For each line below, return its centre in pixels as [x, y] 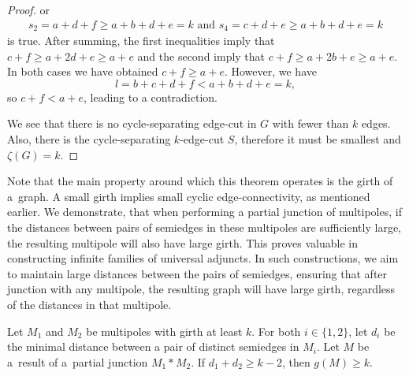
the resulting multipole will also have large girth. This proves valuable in [182, 242]
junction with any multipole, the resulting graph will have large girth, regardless [201, 289]
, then [296, 361]
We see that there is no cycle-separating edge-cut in [132, 123]
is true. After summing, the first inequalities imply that [141, 41]
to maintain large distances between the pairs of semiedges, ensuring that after [197, 273]
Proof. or [29, 9]
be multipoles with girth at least [164, 331]
